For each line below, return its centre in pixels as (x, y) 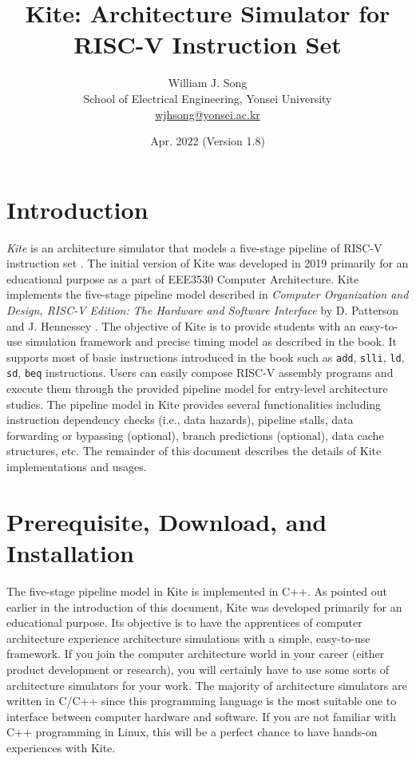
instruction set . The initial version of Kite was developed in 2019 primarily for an (208, 263)
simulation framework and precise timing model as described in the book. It (211, 341)
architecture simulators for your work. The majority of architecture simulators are (207, 685)
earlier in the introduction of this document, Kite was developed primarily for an (204, 606)
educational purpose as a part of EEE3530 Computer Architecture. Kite (183, 278)
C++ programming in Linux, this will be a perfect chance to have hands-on (192, 732)
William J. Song (208, 83)
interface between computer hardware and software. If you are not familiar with (202, 716)
